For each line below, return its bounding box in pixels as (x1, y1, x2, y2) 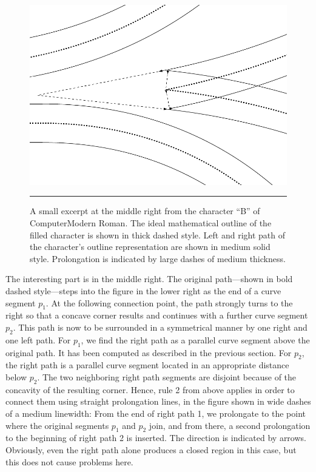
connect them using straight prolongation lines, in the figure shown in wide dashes (5, 395, 311, 408)
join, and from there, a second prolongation (149, 419, 311, 431)
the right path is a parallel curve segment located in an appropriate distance (5, 359, 289, 371)
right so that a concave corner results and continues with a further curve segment (5, 309, 308, 322)
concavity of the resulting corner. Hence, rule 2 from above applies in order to (5, 383, 295, 396)
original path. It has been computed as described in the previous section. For (5, 346, 292, 359)
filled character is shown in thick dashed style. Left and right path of (30, 228, 286, 241)
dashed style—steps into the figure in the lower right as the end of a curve (5, 285, 281, 297)
